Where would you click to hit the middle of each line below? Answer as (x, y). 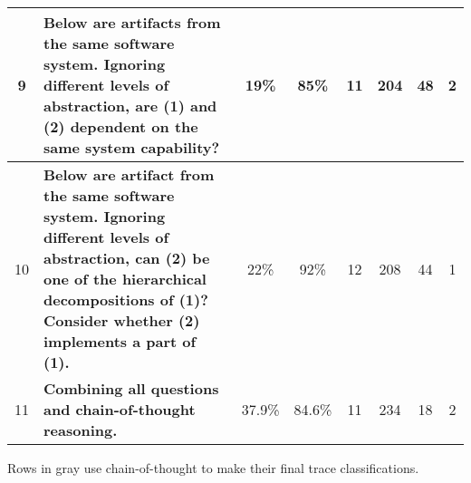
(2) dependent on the (121, 126)
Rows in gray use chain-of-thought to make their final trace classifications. (213, 468)
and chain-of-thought (120, 409)
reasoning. (81, 430)
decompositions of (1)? (126, 299)
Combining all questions (131, 388)
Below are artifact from (129, 174)
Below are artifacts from (132, 22)
